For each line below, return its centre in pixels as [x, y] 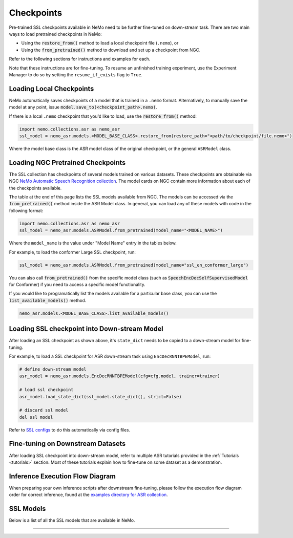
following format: [26, 211]
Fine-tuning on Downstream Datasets [67, 444]
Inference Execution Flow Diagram [62, 476]
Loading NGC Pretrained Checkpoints [67, 162]
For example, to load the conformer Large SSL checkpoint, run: [73, 252]
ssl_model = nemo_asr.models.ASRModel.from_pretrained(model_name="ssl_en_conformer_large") [134, 265]
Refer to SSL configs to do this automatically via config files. [70, 430]
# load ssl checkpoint [46, 390]
